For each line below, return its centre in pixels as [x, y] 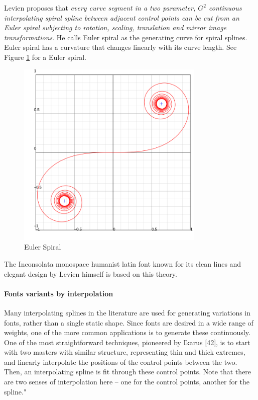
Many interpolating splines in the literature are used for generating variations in [127, 312]
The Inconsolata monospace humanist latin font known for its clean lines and [123, 263]
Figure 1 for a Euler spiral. [45, 57]
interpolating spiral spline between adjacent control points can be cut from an [122, 17]
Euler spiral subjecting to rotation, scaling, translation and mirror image [115, 27]
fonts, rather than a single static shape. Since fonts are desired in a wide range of [129, 322]
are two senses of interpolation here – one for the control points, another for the [127, 382]
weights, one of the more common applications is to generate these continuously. [127, 332]
